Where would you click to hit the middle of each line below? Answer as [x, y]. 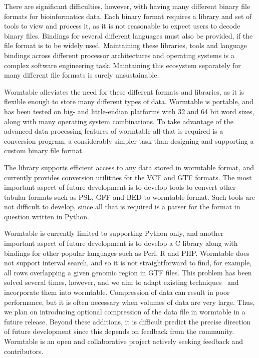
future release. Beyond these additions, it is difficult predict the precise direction [127, 321]
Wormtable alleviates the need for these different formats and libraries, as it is [124, 91]
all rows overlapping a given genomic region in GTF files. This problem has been [128, 272]
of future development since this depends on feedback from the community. [119, 331]
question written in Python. [47, 216]
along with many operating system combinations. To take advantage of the [119, 121]
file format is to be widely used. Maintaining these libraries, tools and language [126, 45]
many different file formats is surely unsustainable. [82, 75]
